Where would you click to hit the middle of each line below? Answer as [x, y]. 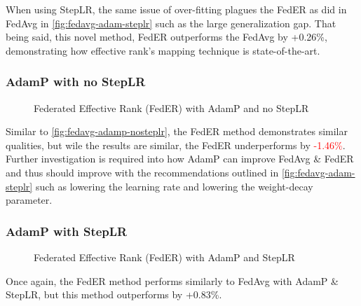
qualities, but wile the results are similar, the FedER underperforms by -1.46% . [176, 145]
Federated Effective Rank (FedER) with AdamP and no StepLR [171, 107]
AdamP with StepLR [67, 231]
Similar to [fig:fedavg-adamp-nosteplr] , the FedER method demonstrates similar [177, 131]
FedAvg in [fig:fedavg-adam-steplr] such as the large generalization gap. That [171, 23]
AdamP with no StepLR [76, 82]
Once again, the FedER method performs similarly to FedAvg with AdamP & [172, 280]
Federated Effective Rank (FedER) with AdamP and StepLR [164, 257]
